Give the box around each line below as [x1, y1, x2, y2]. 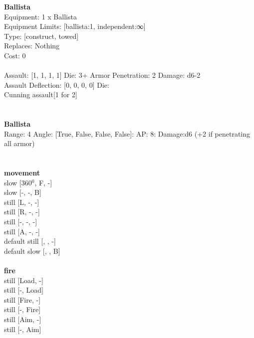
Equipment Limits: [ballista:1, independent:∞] [4, 21, 146, 31]
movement [4, 168, 40, 178]
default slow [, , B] [4, 245, 60, 256]
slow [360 [4, 177, 32, 187]
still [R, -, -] [4, 206, 40, 217]
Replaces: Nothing [4, 40, 60, 51]
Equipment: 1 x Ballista [4, 11, 77, 21]
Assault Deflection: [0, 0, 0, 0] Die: [4, 79, 109, 90]
